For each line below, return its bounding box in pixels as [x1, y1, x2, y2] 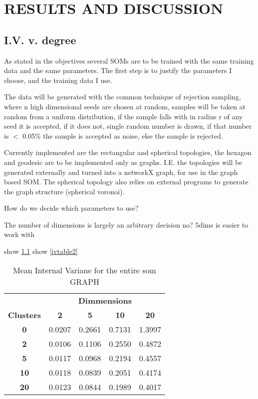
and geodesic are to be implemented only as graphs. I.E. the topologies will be [4, 157, 243, 167]
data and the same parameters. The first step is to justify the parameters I [4, 65, 232, 76]
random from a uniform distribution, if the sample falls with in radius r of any [4, 111, 243, 121]
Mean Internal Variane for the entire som [13, 264, 156, 276]
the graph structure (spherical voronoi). [4, 186, 125, 196]
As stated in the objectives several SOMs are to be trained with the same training [4, 55, 254, 66]
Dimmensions [78, 294, 132, 306]
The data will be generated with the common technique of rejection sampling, [4, 91, 241, 102]
